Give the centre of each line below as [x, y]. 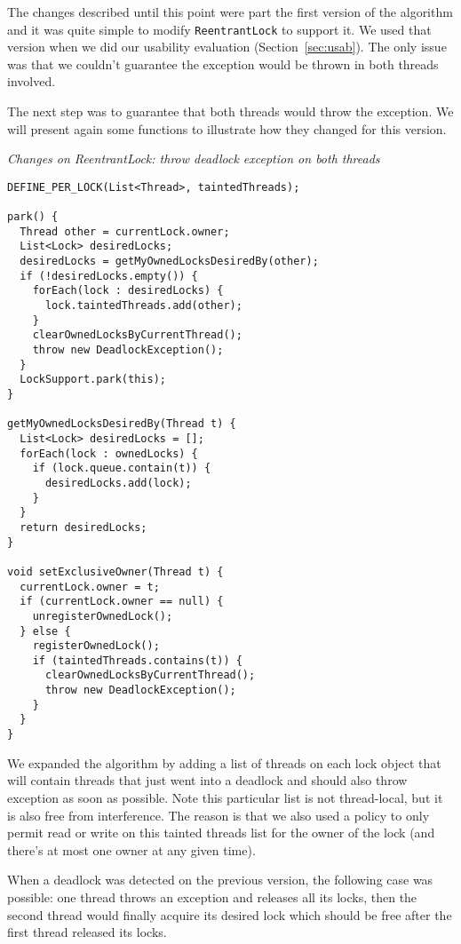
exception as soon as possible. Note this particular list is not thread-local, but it [225, 797]
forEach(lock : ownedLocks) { [109, 453]
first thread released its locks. [87, 932]
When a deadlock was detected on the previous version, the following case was [220, 880]
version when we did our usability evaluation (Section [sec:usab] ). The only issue [227, 47]
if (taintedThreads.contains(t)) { [137, 660]
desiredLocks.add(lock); [118, 483]
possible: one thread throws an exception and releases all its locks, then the [212, 896]
